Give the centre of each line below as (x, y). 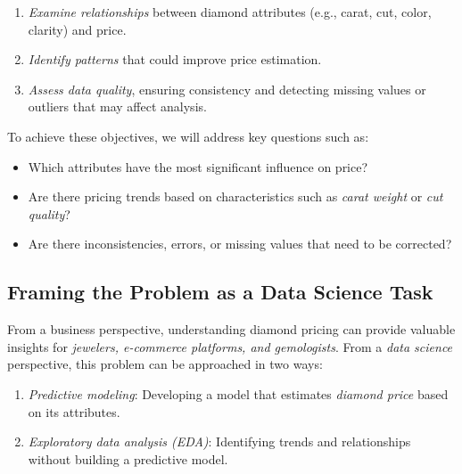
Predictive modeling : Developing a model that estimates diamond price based (238, 393)
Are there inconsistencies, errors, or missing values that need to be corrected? (240, 244)
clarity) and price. (77, 29)
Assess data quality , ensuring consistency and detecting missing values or (227, 89)
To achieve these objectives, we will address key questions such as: (188, 136)
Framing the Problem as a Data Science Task (220, 292)
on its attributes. (74, 411)
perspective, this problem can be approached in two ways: (165, 364)
